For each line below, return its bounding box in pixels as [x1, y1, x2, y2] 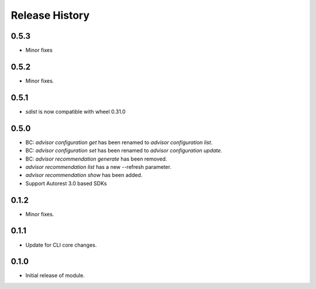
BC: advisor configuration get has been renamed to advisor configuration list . [25, 138, 213, 146]
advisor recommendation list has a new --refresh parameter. [25, 163, 172, 170]
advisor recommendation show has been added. [25, 172, 143, 179]
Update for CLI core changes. [25, 241, 97, 249]
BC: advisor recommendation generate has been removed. [25, 155, 167, 162]
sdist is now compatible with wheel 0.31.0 [25, 108, 126, 115]
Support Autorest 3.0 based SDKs [25, 179, 107, 187]
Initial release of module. [25, 272, 85, 279]
